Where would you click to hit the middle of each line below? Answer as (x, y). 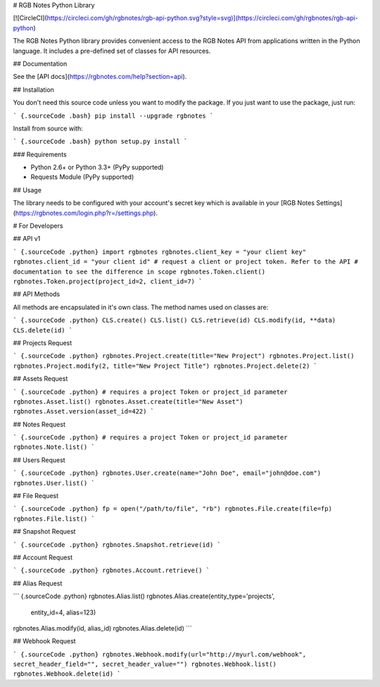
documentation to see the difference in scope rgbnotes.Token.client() (139, 272)
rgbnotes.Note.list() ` (54, 447)
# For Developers (38, 226)
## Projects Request (43, 342)
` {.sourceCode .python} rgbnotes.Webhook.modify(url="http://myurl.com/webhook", (159, 654)
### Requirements (40, 154)
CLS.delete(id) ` (43, 330)
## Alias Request (38, 583)
